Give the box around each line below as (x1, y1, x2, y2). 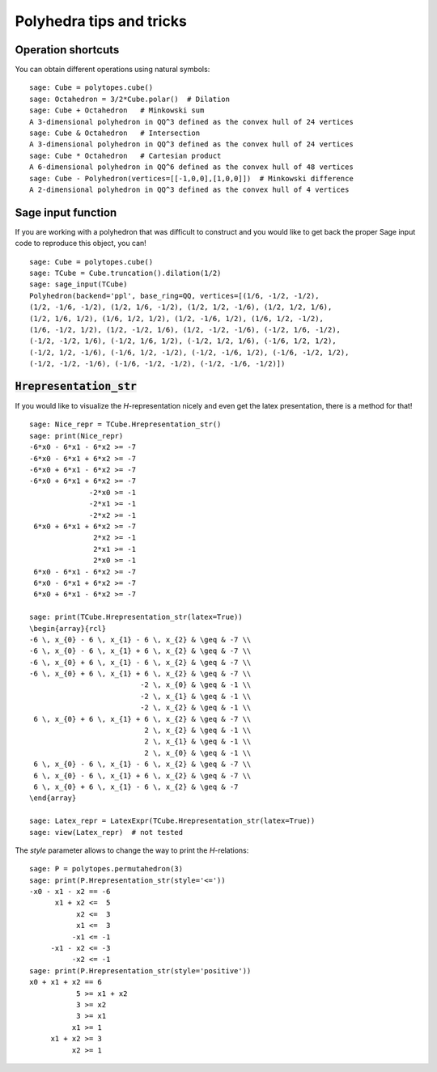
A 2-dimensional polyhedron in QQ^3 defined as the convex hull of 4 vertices (29, 184, 350, 194)
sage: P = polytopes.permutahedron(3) (29, 864, 184, 874)
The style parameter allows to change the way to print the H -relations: (15, 845, 249, 855)
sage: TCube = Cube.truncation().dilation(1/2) (29, 269, 222, 278)
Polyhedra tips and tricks (15, 12, 188, 30)
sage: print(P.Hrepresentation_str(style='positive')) (29, 966, 252, 975)
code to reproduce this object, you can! (15, 239, 147, 248)
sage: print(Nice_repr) (29, 431, 124, 440)
